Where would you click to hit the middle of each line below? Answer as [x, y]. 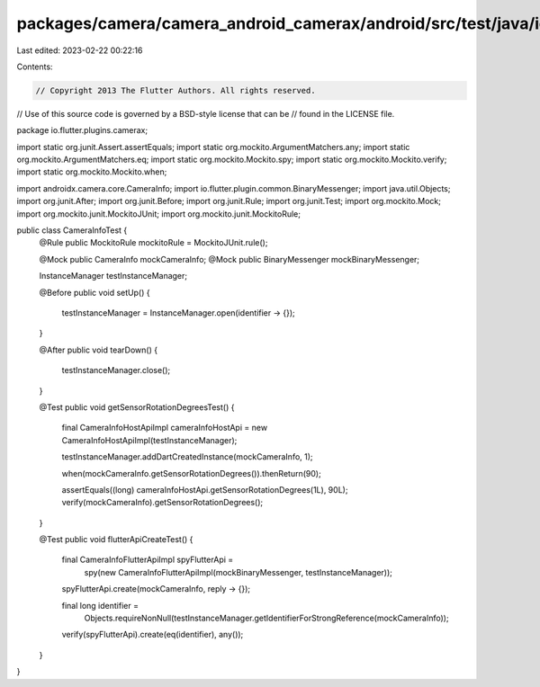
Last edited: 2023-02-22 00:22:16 [80, 50]
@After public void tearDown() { [98, 350]
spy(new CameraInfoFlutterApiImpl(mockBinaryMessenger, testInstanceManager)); [238, 572]
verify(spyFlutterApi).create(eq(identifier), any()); [153, 635]
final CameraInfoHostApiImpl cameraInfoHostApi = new [165, 428]
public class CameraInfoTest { [72, 230]
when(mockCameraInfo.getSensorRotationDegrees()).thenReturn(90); [191, 473]
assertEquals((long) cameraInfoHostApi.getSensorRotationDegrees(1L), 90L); [205, 489]
